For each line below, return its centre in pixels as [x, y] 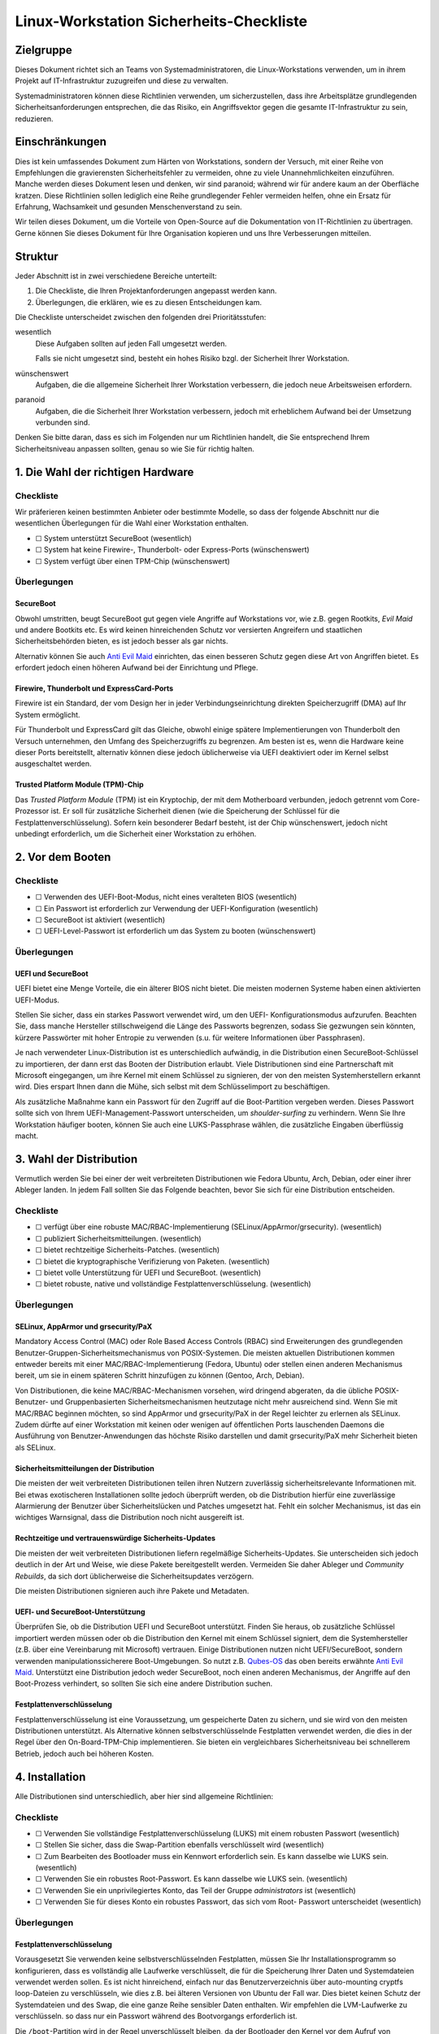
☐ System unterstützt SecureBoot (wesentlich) [114, 538]
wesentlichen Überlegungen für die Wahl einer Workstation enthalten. [132, 523]
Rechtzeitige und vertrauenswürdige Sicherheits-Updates [115, 1539]
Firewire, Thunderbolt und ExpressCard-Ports [94, 688]
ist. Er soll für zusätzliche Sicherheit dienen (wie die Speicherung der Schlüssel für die [196, 811]
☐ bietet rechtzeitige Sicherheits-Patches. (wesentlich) [128, 1250]
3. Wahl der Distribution [76, 1159]
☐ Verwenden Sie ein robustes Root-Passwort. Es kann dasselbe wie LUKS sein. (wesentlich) [191, 1879]
